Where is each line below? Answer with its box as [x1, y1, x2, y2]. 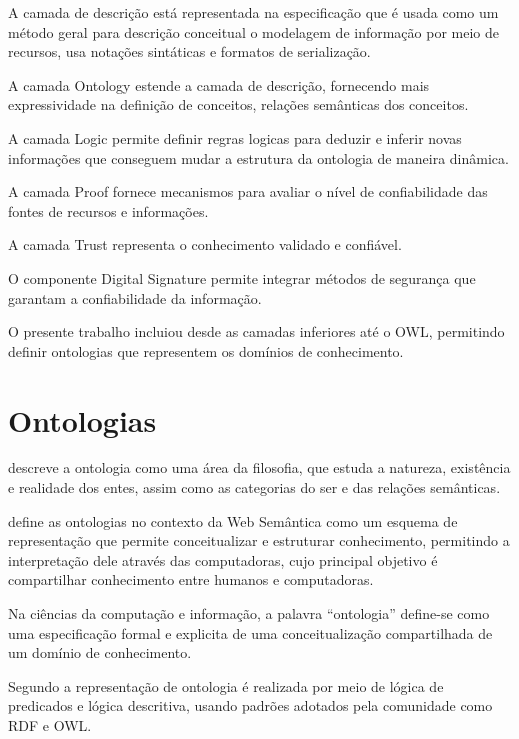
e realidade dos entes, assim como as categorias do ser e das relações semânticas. [8, 477, 501, 498]
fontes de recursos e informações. [8, 200, 209, 221]
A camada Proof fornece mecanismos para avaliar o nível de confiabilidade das [8, 181, 488, 202]
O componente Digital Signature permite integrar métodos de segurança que [8, 267, 476, 288]
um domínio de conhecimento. [8, 642, 192, 663]
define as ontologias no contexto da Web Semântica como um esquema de [8, 510, 458, 531]
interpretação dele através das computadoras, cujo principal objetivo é [8, 549, 438, 570]
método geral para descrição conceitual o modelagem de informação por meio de [8, 21, 500, 42]
